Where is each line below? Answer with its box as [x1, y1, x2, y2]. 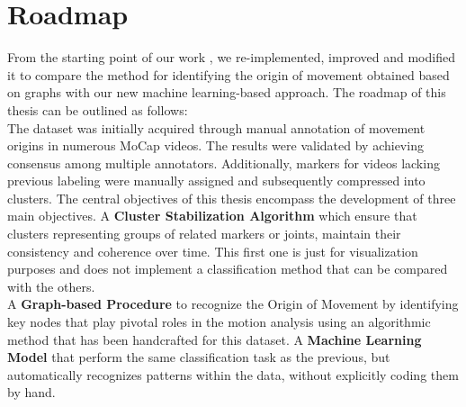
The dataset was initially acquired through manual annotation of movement [7, 118, 426, 137]
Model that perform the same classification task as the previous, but [7, 348, 390, 366]
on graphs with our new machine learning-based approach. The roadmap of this [7, 83, 446, 102]
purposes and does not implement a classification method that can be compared [7, 259, 448, 278]
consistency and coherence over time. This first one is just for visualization [7, 241, 418, 260]
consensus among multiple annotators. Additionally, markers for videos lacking [7, 153, 440, 172]
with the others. [7, 276, 95, 295]
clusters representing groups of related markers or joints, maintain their [7, 224, 401, 243]
